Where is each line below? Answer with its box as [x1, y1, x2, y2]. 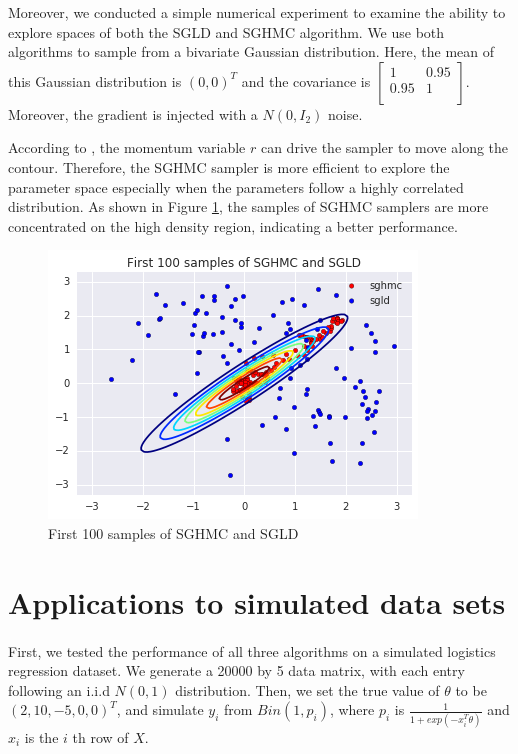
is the [24, 726, 59, 747]
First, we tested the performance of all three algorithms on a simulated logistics [8, 640, 496, 661]
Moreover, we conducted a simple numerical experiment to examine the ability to [8, 2, 506, 22]
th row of [72, 726, 129, 747]
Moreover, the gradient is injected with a [8, 103, 258, 124]
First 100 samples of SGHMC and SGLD [48, 522, 299, 543]
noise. [328, 103, 363, 124]
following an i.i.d [8, 679, 110, 700]
